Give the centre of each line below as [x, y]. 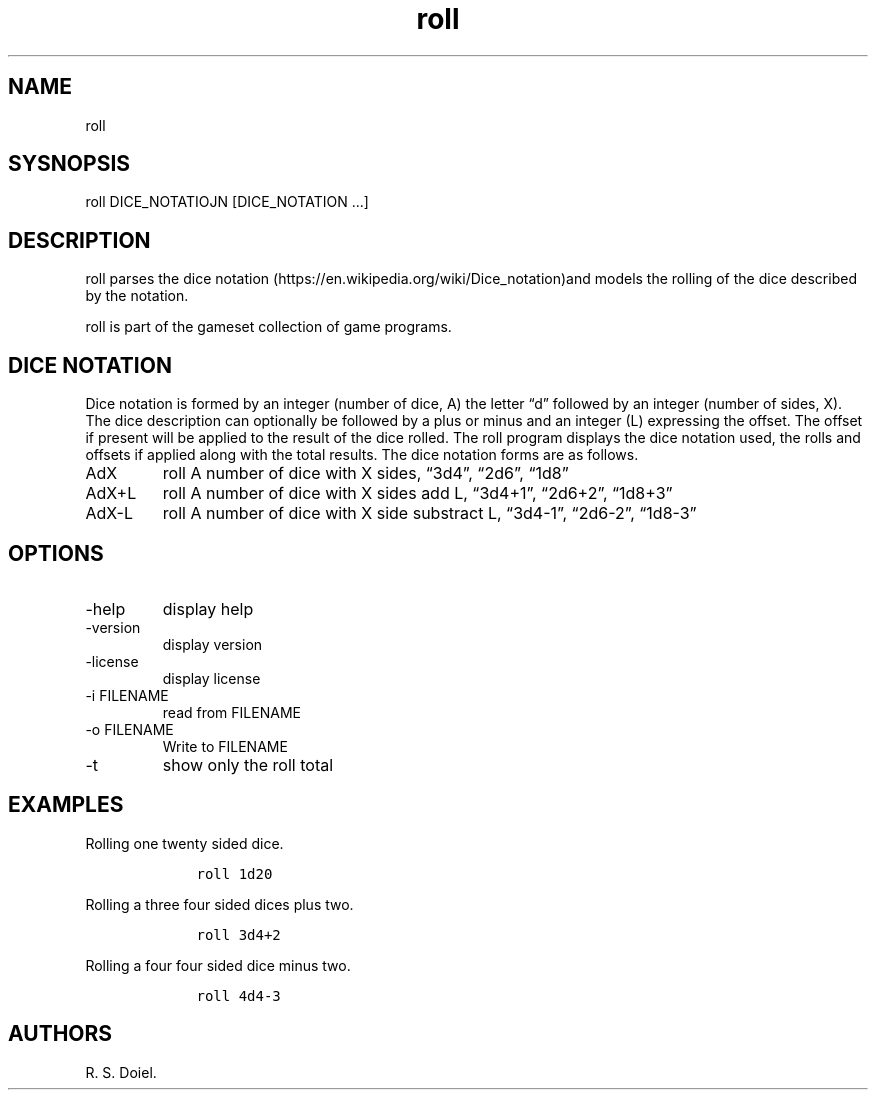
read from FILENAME [231, 712]
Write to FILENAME [225, 746]
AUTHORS [60, 1034]
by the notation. [137, 296]
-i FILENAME [127, 695]
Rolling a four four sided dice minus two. [218, 965]
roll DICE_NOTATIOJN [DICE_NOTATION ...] [227, 202]
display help [208, 608]
